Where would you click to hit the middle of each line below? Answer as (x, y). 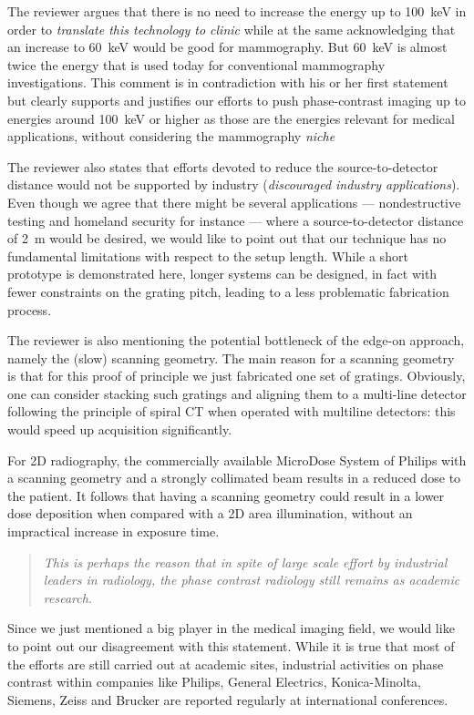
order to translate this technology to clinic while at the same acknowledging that (232, 29)
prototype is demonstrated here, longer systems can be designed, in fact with (222, 274)
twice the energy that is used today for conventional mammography (196, 64)
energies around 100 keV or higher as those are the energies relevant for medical (231, 118)
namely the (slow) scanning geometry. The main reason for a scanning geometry (231, 357)
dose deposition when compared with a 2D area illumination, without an (210, 513)
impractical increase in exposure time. (113, 531)
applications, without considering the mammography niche (171, 136)
